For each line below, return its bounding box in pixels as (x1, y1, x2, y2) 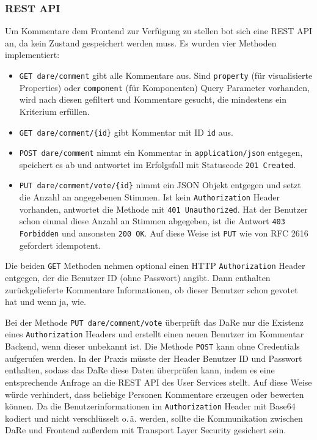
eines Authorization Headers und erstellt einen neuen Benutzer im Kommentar (5, 328, 304, 340)
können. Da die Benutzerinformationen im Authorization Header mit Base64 (5, 400, 296, 413)
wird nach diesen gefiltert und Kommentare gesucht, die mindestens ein (19, 93, 286, 106)
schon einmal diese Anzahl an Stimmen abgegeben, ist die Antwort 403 (19, 215, 285, 227)
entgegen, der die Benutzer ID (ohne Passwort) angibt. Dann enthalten (5, 271, 271, 284)
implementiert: (5, 48, 60, 61)
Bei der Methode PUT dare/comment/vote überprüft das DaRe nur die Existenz (5, 315, 304, 328)
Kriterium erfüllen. (19, 105, 90, 117)
